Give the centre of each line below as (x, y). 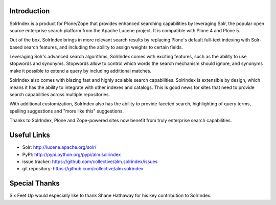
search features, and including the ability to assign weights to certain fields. (103, 47)
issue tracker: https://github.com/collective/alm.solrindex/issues (90, 162)
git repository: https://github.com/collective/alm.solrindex (83, 169)
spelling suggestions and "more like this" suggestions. (67, 111)
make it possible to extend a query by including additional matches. (80, 71)
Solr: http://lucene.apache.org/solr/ (59, 147)
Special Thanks (34, 183)
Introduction (30, 11)
